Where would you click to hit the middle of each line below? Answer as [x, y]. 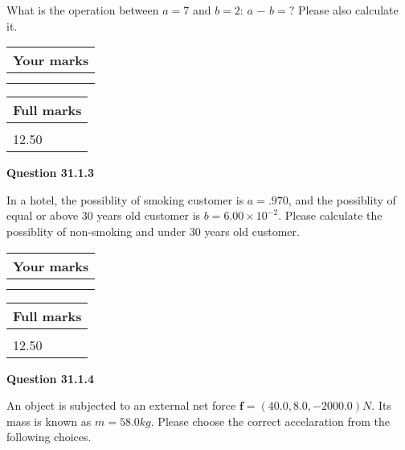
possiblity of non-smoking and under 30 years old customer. [153, 231]
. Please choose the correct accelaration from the [270, 421]
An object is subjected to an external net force [121, 405]
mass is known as [49, 421]
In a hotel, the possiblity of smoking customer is [125, 199]
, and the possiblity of [342, 199]
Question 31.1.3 [50, 173]
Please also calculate [348, 10]
